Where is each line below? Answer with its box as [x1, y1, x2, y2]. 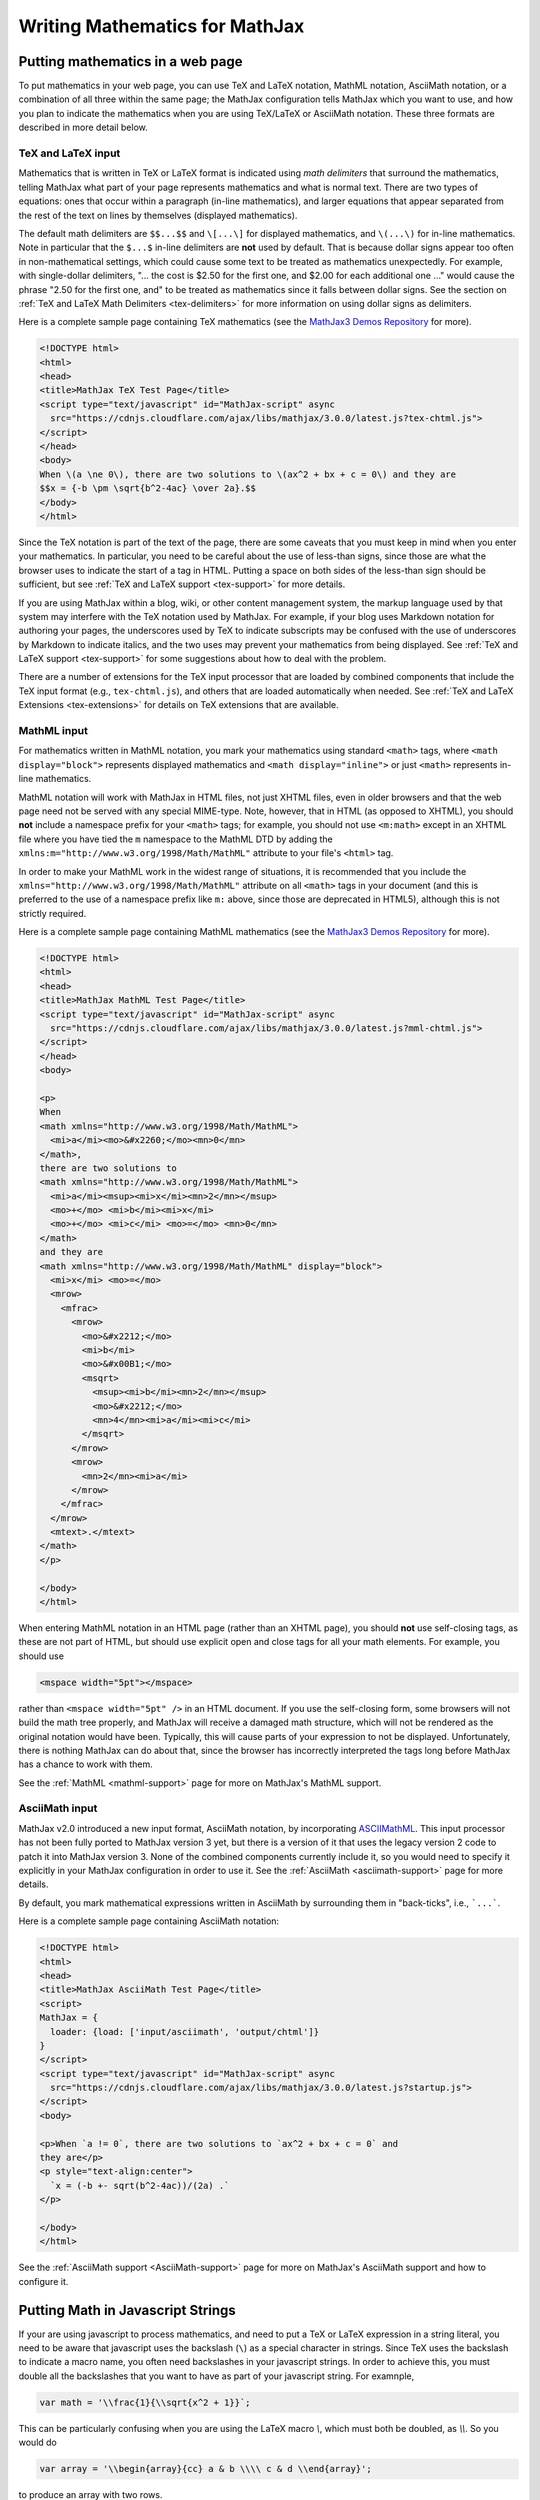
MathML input [18, 724, 89, 737]
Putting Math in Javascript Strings [18, 2301, 237, 2319]
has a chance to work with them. [18, 1758, 154, 1770]
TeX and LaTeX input [18, 146, 121, 160]
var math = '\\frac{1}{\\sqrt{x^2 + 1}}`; [39, 2396, 251, 2408]
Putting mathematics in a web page [18, 53, 243, 70]
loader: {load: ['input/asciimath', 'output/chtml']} [50, 2026, 320, 2037]
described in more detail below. [18, 121, 149, 134]
